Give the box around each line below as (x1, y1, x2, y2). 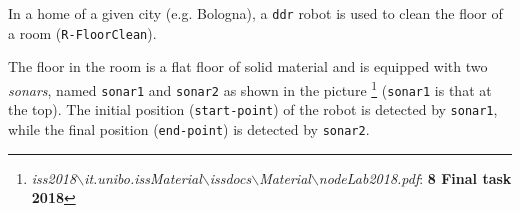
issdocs (209, 167, 252, 188)
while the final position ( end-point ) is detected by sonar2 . (8, 118, 370, 139)
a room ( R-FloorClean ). (8, 22, 157, 43)
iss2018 (31, 167, 77, 188)
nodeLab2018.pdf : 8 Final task (318, 167, 512, 188)
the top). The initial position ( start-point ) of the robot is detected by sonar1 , (8, 99, 498, 120)
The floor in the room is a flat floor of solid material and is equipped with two (8, 56, 488, 77)
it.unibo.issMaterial (84, 167, 202, 188)
